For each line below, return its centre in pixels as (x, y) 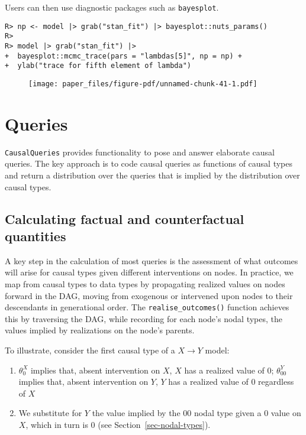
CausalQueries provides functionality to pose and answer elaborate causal (140, 152)
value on (286, 413)
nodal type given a (228, 413)
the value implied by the (136, 413)
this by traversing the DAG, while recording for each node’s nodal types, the (144, 318)
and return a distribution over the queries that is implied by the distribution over (152, 175)
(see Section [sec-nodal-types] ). (154, 424)
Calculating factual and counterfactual (125, 218)
